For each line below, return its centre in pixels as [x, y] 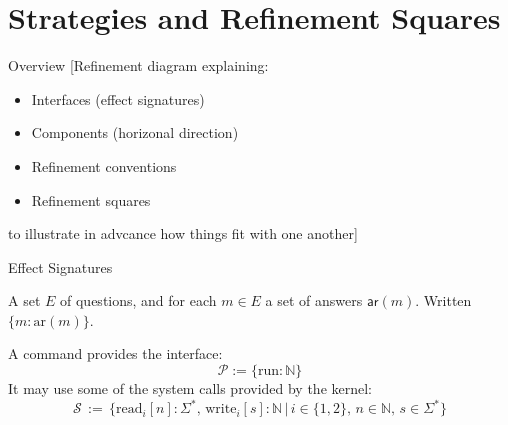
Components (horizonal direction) [135, 132]
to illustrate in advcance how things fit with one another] [183, 233]
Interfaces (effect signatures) [118, 98]
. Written [443, 300]
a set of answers [314, 300]
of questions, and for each [138, 300]
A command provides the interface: [115, 353]
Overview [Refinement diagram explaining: [138, 65]
